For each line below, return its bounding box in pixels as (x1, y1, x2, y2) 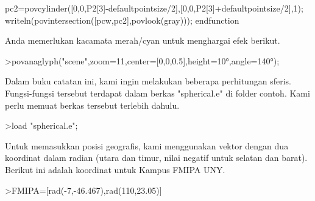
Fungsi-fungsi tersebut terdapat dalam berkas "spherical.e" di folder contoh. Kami (5, 86, 310, 99)
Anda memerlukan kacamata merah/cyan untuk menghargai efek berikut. (5, 34, 280, 47)
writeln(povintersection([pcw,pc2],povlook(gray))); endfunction (5, 13, 239, 26)
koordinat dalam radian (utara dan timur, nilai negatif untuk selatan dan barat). (5, 151, 308, 164)
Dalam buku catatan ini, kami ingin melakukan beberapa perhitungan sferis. (5, 75, 291, 87)
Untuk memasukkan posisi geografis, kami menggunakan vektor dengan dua (5, 139, 289, 152)
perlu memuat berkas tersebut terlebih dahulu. (5, 98, 180, 111)
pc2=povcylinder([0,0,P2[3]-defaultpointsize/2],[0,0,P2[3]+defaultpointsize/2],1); (5, 2, 303, 14)
